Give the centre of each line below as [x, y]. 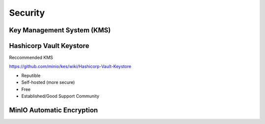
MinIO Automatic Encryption [53, 110]
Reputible [31, 75]
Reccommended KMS [31, 58]
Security [27, 13]
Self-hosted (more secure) [48, 82]
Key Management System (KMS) [60, 30]
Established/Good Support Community [60, 96]
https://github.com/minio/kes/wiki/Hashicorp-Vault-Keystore [70, 67]
